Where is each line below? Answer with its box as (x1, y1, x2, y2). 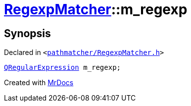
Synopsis (4, 27, 51, 40)
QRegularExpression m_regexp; (4, 63, 121, 72)
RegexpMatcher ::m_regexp (4, 1, 188, 18)
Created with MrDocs (4, 78, 74, 87)
